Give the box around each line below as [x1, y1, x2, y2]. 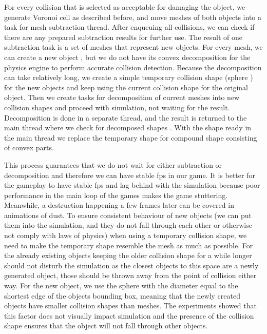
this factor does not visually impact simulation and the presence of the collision [4, 310, 254, 321]
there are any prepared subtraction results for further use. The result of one [4, 31, 242, 42]
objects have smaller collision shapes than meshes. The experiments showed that [4, 300, 257, 311]
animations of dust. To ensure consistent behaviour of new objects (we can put [4, 209, 252, 220]
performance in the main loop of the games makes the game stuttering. [4, 189, 228, 200]
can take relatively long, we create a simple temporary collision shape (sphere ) [4, 72, 253, 83]
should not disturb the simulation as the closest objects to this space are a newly [4, 260, 259, 270]
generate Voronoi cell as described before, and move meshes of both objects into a [4, 11, 262, 22]
